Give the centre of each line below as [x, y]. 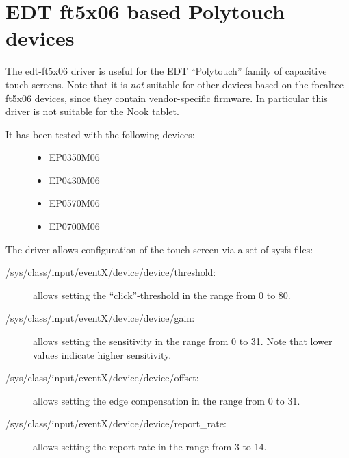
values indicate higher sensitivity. [102, 354]
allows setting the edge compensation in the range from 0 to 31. [167, 400]
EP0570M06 [74, 203]
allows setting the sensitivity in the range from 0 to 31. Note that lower [183, 341]
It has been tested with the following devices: [100, 134]
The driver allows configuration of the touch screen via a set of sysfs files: [159, 249]
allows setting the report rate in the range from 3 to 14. [150, 446]
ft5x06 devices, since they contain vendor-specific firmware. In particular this [167, 98]
